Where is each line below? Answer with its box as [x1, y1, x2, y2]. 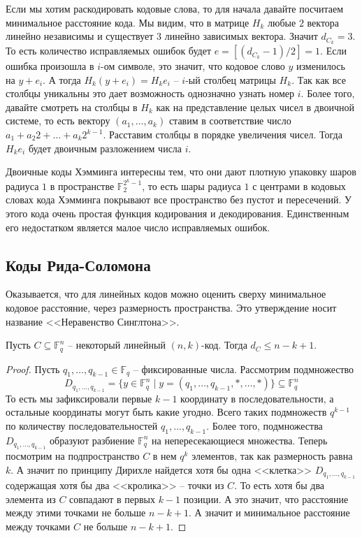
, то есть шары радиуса [142, 178, 241, 193]
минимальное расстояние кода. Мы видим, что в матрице [6, 15, 249, 29]
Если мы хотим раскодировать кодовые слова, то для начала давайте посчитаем [6, 1, 344, 15]
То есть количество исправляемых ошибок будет [6, 43, 212, 58]
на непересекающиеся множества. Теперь [152, 432, 328, 447]
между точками [6, 519, 71, 534]
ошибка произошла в [6, 59, 94, 73]
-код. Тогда [201, 337, 247, 352]
